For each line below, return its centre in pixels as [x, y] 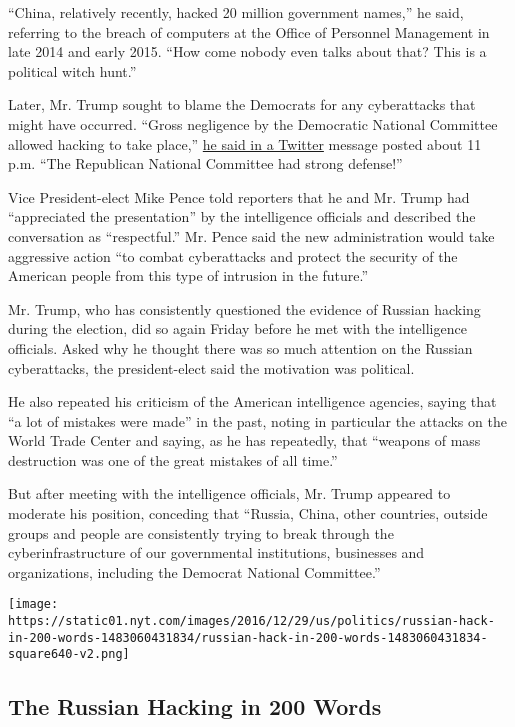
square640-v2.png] [69, 654]
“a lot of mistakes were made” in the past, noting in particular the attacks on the [257, 420]
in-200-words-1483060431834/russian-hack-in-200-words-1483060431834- [248, 637]
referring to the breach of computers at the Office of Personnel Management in [249, 31]
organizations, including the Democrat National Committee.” [194, 571]
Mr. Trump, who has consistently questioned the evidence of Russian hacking [244, 308]
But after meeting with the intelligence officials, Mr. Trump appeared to [229, 493]
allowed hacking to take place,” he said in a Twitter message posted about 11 [245, 143]
